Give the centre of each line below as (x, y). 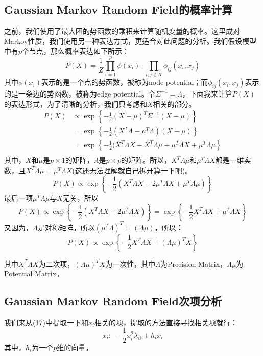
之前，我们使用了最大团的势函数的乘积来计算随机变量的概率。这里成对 (122, 31)
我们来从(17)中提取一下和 (46, 322)
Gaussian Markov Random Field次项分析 (113, 301)
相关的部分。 (174, 103)
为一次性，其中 (130, 263)
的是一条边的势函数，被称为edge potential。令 (80, 93)
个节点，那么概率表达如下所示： (76, 51)
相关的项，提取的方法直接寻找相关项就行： (166, 322)
